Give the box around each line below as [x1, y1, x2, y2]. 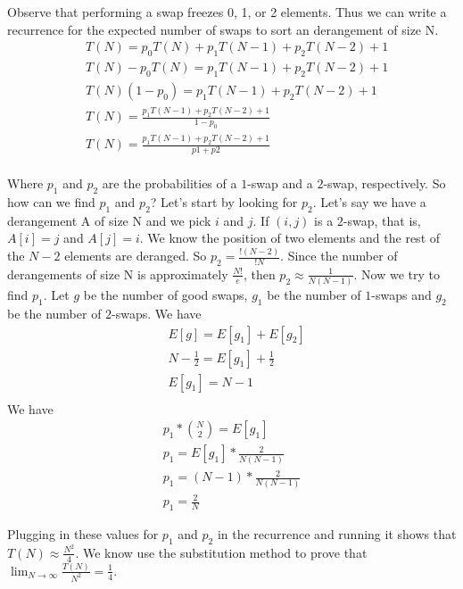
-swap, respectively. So [323, 173, 446, 192]
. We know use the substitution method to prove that [75, 543, 368, 561]
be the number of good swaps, [83, 286, 248, 304]
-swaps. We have [112, 303, 202, 322]
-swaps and [371, 286, 432, 304]
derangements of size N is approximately [7, 264, 228, 283]
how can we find [7, 192, 95, 211]
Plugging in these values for [7, 524, 159, 543]
